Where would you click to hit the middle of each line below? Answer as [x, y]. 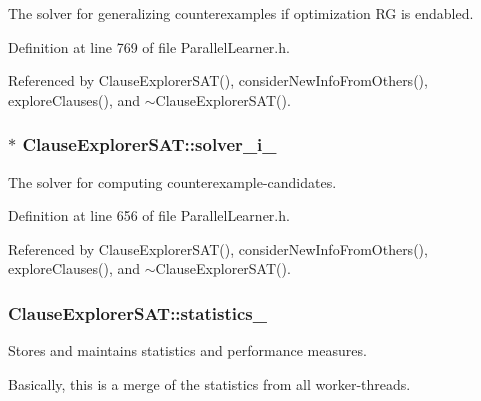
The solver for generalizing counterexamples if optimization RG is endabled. [241, 13]
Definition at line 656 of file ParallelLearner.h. [149, 215]
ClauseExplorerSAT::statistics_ [137, 312]
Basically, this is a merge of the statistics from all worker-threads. [209, 383]
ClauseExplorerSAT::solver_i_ [149, 144]
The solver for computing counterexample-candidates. [172, 181]
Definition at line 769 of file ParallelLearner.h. [149, 46]
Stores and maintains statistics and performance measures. [187, 350]
